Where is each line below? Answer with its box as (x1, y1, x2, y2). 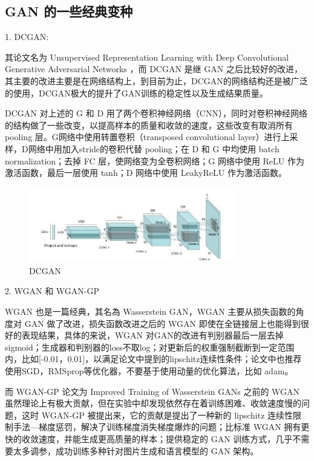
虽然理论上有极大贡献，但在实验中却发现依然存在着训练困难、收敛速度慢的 (5, 397, 301, 409)
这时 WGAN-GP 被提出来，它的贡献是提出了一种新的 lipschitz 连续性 (21, 408, 293, 421)
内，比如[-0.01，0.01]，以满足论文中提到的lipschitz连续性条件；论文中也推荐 (5, 352, 302, 365)
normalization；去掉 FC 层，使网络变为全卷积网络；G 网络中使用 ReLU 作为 (5, 154, 304, 167)
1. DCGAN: (5, 30, 49, 43)
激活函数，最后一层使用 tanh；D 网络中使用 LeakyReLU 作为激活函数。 (5, 166, 287, 179)
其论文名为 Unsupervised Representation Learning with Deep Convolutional (5, 50, 289, 63)
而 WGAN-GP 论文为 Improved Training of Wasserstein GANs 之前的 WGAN (5, 385, 300, 397)
